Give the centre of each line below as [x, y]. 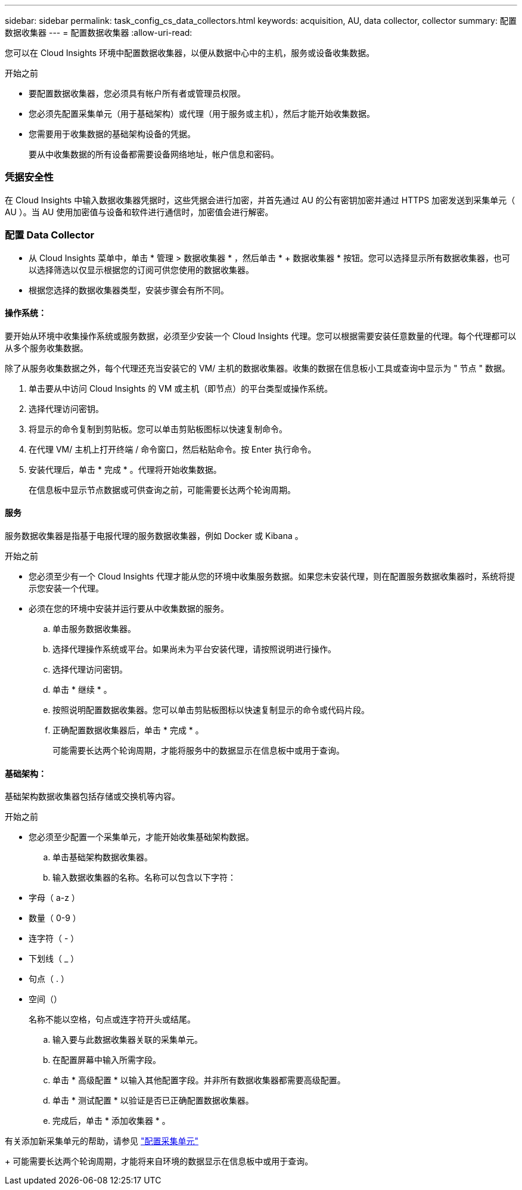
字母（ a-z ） [54, 898]
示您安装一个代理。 [66, 588]
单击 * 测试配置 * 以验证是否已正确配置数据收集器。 [153, 1101]
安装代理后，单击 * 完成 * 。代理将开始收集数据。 [125, 469]
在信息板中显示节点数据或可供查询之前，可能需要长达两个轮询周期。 [162, 489]
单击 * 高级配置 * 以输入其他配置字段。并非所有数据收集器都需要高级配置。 [199, 1080]
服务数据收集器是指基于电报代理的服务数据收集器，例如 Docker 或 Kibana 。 [154, 535]
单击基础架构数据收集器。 [102, 857]
